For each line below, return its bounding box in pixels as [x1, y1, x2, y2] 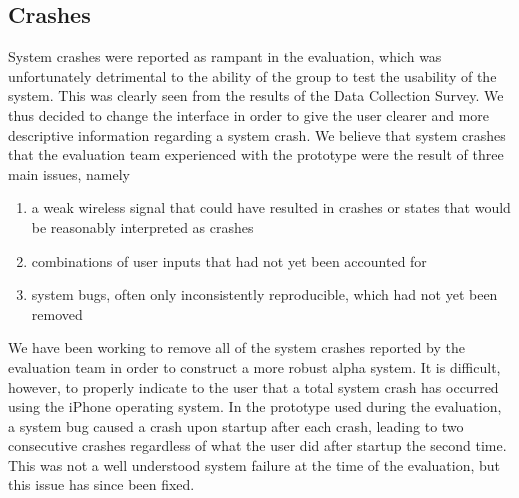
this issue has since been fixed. [8, 474, 195, 495]
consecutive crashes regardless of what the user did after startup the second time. [8, 435, 507, 456]
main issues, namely [8, 163, 130, 184]
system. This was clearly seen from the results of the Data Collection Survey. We [8, 85, 504, 106]
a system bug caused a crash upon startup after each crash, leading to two [8, 415, 464, 436]
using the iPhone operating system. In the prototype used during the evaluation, [8, 396, 502, 417]
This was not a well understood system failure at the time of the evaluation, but [8, 454, 501, 475]
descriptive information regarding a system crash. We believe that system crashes [8, 124, 506, 145]
